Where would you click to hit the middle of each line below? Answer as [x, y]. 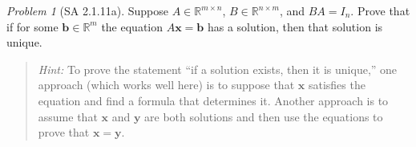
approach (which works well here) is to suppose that [166, 85]
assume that [68, 116]
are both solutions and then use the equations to [264, 116]
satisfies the [337, 85]
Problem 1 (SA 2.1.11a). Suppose [88, 10]
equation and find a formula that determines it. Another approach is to [213, 100]
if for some [32, 26]
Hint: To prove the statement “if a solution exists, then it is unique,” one [218, 69]
